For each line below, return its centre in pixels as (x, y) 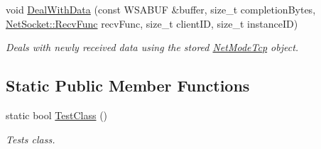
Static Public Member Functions (128, 85)
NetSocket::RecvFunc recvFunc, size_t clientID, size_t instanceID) (152, 23)
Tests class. (31, 139)
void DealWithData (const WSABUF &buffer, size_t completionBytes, (161, 9)
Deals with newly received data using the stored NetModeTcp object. (152, 47)
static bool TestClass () (57, 115)
